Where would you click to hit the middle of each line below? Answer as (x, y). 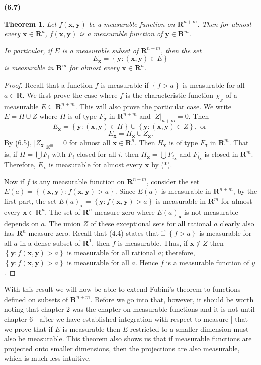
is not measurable (211, 212)
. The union (63, 223)
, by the (245, 191)
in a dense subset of (50, 242)
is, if (11, 154)
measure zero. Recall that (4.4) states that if (97, 233)
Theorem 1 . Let (30, 23)
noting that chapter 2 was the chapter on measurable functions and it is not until (129, 309)
